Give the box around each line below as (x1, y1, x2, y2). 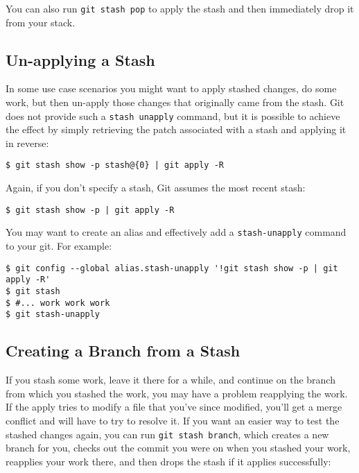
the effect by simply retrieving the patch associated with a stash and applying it (6, 122, 347, 137)
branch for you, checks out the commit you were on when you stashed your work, (6, 440, 351, 455)
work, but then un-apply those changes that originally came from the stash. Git (6, 95, 344, 110)
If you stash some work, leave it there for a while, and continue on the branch (6, 372, 335, 387)
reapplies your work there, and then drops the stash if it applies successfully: (6, 454, 331, 468)
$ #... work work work (6, 298, 110, 308)
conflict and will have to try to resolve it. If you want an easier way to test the (6, 413, 340, 427)
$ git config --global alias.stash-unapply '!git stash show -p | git (6, 263, 338, 273)
